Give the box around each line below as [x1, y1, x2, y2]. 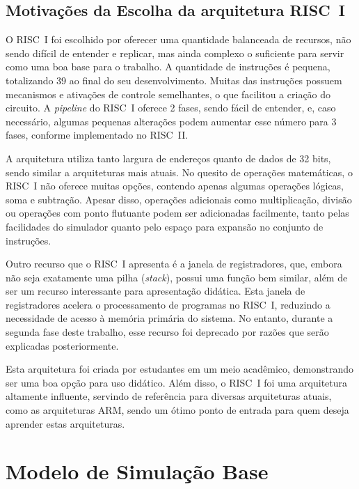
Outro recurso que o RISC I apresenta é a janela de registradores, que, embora [6, 256, 342, 271]
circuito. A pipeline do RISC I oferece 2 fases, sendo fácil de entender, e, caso [6, 100, 336, 115]
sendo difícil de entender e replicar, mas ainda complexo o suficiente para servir [6, 45, 344, 60]
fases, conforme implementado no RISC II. [6, 127, 189, 142]
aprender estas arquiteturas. [6, 416, 125, 430]
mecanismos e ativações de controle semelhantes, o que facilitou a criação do [6, 86, 331, 101]
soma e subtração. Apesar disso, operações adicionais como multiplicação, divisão [6, 192, 352, 206]
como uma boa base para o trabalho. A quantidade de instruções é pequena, [6, 59, 330, 74]
